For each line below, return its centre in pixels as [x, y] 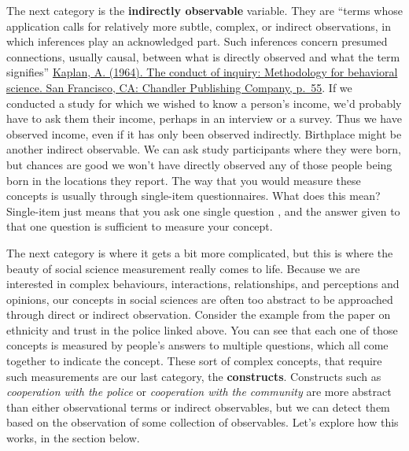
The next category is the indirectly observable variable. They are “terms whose [204, 10]
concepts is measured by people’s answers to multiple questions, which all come [197, 345]
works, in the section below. [73, 438]
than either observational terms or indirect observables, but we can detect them [198, 407]
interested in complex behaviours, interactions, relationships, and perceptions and [203, 284]
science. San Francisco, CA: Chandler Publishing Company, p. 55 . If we [179, 87]
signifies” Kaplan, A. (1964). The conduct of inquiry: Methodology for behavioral [202, 72]
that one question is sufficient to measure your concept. [140, 226]
